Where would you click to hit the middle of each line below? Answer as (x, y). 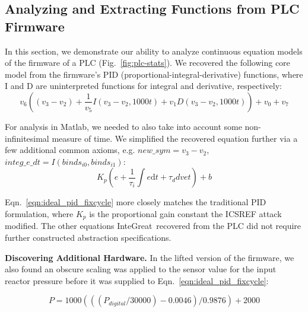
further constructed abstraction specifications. (88, 237)
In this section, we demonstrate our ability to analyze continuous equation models (154, 51)
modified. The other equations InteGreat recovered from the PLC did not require (153, 226)
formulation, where (39, 213)
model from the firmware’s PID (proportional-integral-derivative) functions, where (154, 74)
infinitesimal (27, 138)
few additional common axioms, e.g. (70, 150)
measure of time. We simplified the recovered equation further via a (175, 138)
